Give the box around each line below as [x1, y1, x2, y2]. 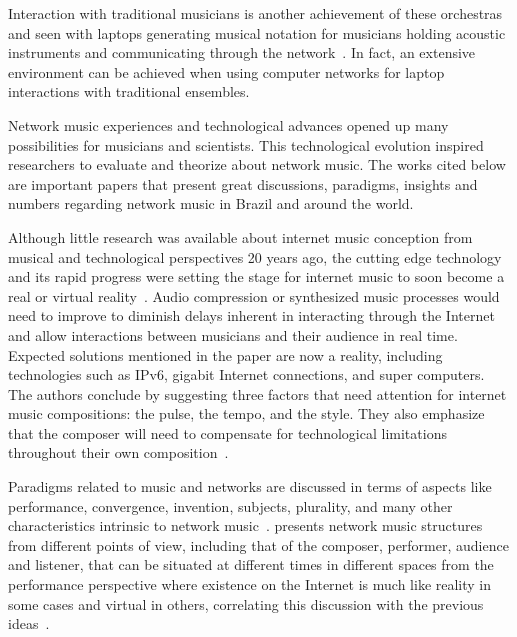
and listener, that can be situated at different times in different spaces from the [8, 554, 494, 575]
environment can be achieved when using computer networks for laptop [8, 61, 445, 82]
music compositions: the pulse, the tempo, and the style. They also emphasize [8, 403, 485, 424]
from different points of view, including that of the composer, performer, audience [8, 534, 509, 555]
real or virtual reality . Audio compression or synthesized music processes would [8, 285, 500, 306]
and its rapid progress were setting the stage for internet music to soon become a [8, 266, 505, 287]
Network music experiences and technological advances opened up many [8, 114, 449, 135]
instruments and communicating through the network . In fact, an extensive [8, 42, 476, 63]
